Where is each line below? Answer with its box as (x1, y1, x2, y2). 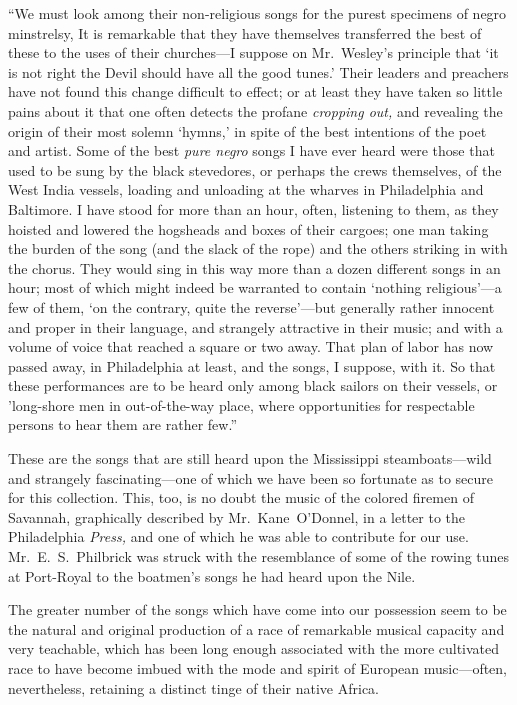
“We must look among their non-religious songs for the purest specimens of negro (8, 3, 507, 23)
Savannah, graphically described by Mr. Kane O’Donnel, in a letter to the (8, 506, 466, 527)
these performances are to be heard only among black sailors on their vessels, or (8, 375, 498, 396)
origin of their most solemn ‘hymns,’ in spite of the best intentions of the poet (8, 120, 487, 141)
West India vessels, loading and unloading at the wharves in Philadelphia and (8, 179, 484, 200)
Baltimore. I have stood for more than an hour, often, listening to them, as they (8, 198, 499, 219)
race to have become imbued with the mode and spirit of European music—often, (8, 658, 508, 678)
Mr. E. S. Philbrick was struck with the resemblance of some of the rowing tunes (8, 546, 510, 567)
